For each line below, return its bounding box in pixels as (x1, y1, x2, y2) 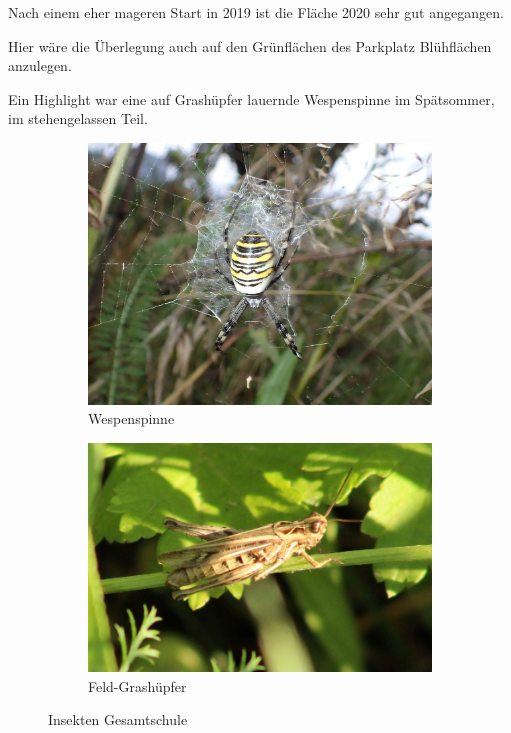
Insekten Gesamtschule (48, 709, 188, 730)
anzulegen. (8, 55, 72, 76)
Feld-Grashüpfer (88, 675, 187, 696)
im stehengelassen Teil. (8, 108, 148, 129)
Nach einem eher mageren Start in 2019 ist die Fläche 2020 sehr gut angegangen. (8, 2, 504, 22)
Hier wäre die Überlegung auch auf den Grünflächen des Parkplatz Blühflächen (8, 35, 492, 56)
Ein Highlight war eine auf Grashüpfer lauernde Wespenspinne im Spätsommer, (8, 88, 495, 109)
